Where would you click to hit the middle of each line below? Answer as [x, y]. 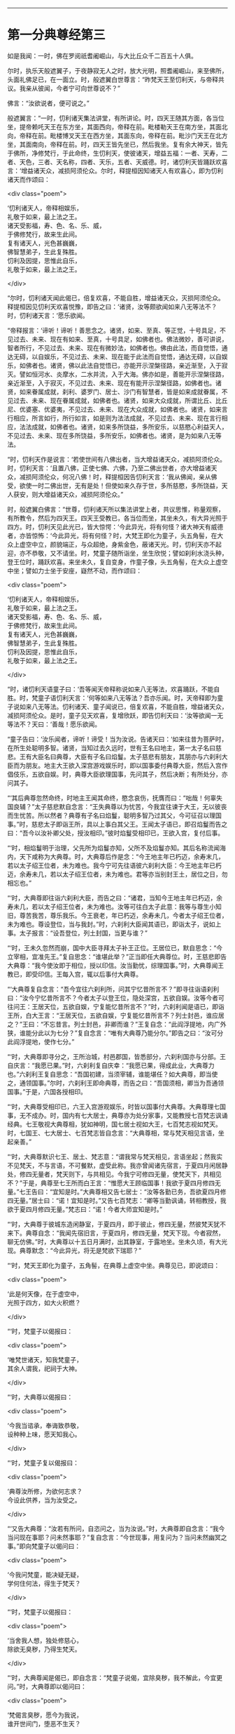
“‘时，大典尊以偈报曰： [40, 1396]
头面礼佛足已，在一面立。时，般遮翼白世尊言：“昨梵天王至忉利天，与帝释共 [116, 79]
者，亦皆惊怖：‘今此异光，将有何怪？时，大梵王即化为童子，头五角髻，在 [112, 535]
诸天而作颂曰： [29, 179]
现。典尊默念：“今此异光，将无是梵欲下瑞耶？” [74, 1251]
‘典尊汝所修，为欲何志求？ [45, 1491]
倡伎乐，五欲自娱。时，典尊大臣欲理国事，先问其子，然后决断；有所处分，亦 [117, 774]
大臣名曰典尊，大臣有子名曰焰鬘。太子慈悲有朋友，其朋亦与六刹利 [126, 756]
